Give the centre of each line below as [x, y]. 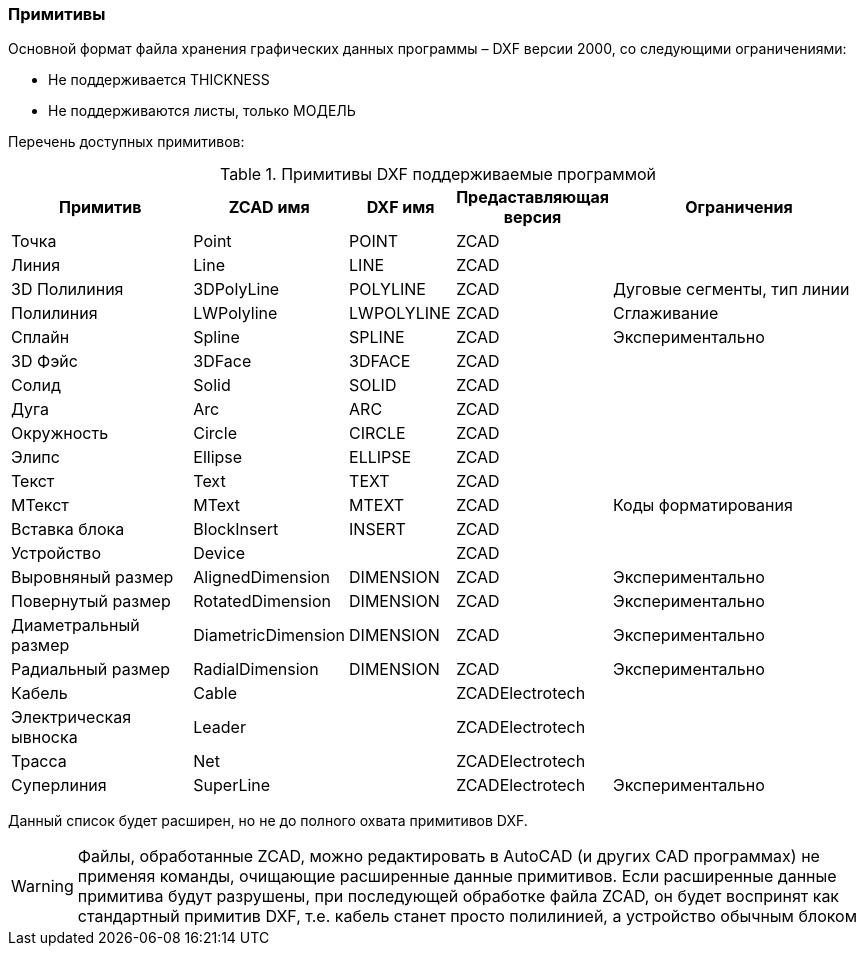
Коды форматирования [702, 505]
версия [532, 217]
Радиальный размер [91, 669]
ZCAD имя [269, 207]
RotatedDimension [262, 601]
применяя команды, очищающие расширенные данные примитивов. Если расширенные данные [457, 876]
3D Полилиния [67, 289]
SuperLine [232, 785]
